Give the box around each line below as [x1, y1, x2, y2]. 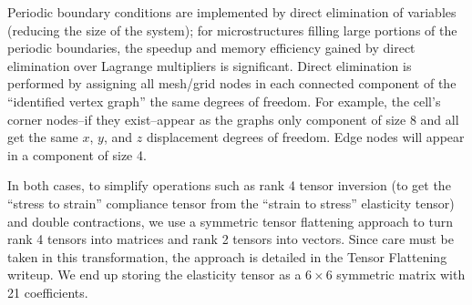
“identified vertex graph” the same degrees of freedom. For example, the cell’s [7, 91, 441, 110]
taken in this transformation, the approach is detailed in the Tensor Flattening [7, 247, 447, 266]
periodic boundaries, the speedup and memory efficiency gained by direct [7, 38, 416, 57]
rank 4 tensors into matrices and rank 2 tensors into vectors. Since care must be [7, 229, 454, 249]
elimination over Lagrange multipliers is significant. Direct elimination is [7, 56, 412, 75]
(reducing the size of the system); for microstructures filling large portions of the [7, 20, 457, 39]
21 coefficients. [7, 282, 88, 301]
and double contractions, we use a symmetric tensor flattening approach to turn [7, 211, 453, 230]
